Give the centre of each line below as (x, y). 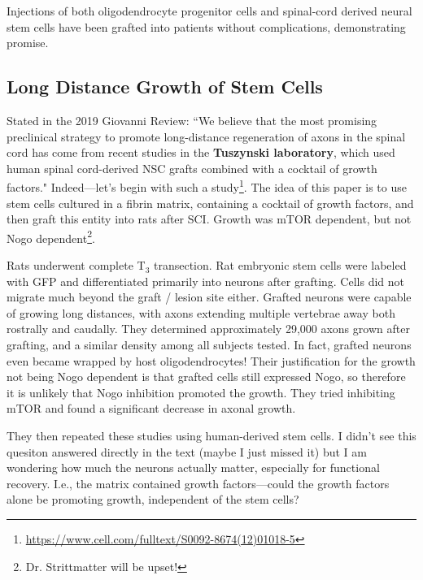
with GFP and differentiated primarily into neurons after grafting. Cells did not (206, 281)
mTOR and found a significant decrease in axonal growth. (151, 408)
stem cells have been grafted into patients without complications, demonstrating (206, 26)
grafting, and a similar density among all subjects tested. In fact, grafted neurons (209, 345)
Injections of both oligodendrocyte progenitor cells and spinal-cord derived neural (209, 11)
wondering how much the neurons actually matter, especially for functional (193, 467)
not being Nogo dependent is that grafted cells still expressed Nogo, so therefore (206, 377)
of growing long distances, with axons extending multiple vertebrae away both (201, 312)
